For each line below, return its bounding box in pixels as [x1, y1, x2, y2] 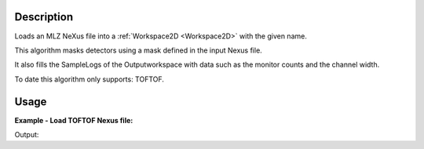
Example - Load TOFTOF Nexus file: [14, 115, 133, 125]
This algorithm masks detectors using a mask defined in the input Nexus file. [14, 45, 262, 55]
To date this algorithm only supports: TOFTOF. [14, 74, 165, 84]
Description [14, 10, 74, 24]
